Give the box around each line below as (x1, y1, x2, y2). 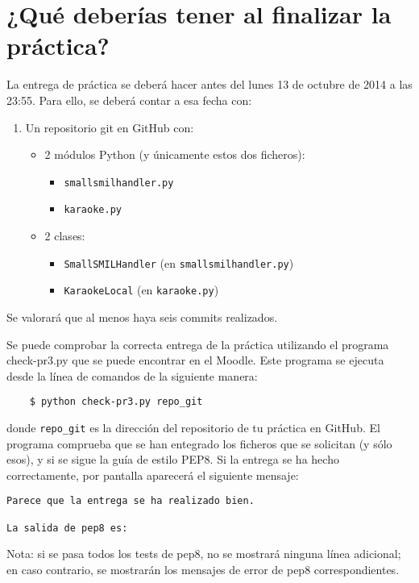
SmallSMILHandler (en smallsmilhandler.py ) (64, 254, 294, 271)
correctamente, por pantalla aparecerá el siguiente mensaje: (6, 466, 299, 483)
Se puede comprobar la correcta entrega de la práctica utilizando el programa (6, 335, 389, 352)
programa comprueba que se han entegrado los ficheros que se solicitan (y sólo (6, 435, 392, 452)
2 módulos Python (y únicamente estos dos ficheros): (44, 146, 305, 163)
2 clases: (44, 227, 85, 244)
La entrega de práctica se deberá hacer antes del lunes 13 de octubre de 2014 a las (6, 76, 413, 93)
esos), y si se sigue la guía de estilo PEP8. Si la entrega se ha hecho (6, 451, 339, 468)
